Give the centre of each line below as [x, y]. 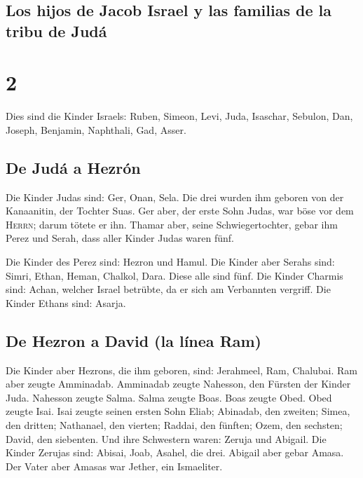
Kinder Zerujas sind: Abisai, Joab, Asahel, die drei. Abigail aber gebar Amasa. [175, 452]
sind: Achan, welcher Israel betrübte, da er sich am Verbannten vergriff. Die [168, 289]
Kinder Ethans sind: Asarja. [66, 302]
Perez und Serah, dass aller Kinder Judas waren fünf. [120, 238]
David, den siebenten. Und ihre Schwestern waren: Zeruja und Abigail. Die [166, 438]
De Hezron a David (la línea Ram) [133, 340]
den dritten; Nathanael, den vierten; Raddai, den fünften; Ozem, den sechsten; [174, 425]
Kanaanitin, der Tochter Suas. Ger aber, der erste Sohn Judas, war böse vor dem [180, 211]
